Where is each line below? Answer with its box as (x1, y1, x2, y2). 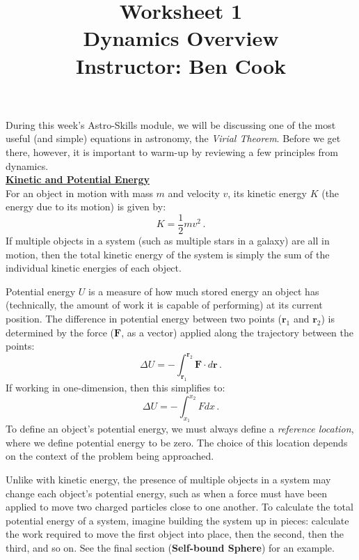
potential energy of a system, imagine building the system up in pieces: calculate (6, 513, 349, 527)
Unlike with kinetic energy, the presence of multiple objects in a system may (6, 472, 331, 487)
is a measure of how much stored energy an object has (88, 283, 319, 298)
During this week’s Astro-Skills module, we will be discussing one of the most (6, 117, 336, 132)
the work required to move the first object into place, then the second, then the (6, 527, 344, 541)
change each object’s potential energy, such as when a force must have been (6, 485, 327, 500)
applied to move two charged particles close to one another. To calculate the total (6, 499, 353, 514)
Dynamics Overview (83, 24, 279, 52)
